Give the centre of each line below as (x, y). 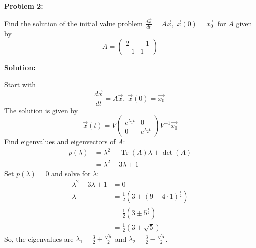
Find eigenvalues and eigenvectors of (60, 142)
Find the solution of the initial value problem (73, 23)
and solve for (71, 173)
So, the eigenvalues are (39, 239)
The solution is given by (41, 110)
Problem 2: (24, 6)
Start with (20, 84)
